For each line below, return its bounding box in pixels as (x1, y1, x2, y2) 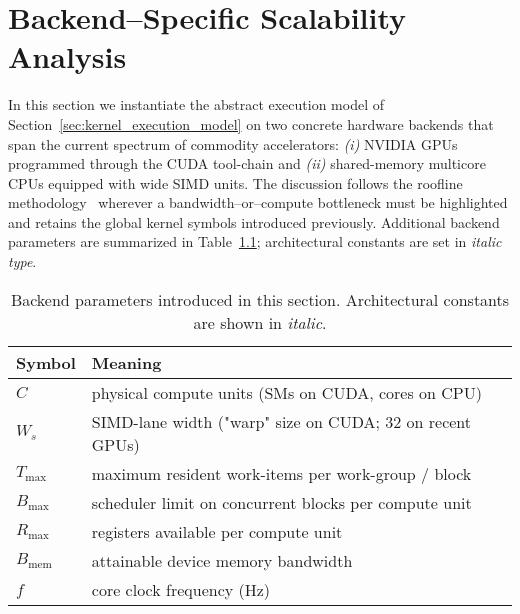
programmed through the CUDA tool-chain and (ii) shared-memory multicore (8, 153, 486, 174)
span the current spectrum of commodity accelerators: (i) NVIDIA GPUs (8, 133, 458, 154)
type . (8, 251, 37, 272)
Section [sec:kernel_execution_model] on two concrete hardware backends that (8, 113, 494, 134)
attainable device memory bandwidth (91, 548, 353, 572)
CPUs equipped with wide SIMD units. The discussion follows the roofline (8, 172, 463, 193)
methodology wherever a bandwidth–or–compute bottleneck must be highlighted (8, 192, 508, 213)
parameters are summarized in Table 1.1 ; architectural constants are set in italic (8, 231, 502, 252)
